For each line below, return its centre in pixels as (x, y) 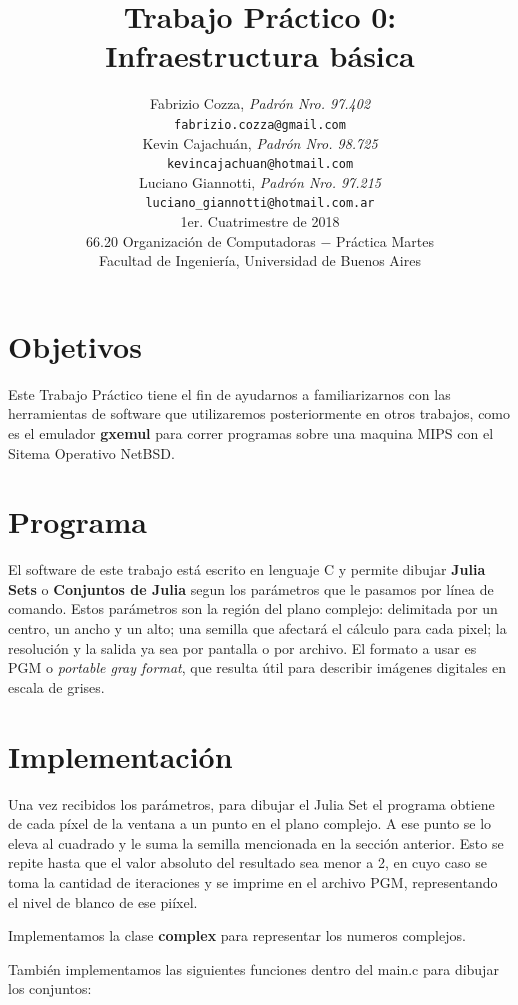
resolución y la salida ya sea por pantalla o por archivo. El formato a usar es (242, 647)
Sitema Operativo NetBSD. (91, 452)
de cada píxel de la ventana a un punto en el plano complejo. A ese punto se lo (250, 823)
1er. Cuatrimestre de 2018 (260, 221)
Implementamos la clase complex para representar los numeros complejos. (237, 935)
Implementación (120, 755)
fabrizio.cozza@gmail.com (260, 124)
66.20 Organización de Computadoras (201, 240)
